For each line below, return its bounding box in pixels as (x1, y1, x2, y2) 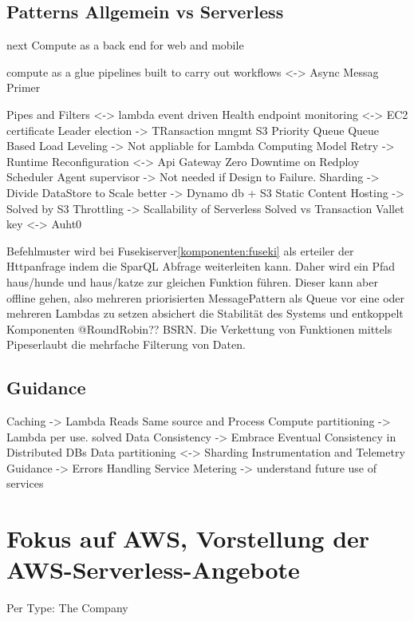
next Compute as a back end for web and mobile (6, 37, 244, 53)
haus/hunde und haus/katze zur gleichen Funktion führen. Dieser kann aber (6, 273, 378, 290)
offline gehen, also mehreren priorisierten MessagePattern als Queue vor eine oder (6, 289, 405, 306)
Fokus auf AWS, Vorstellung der (6, 522, 370, 555)
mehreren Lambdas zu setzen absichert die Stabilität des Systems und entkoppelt (6, 305, 404, 322)
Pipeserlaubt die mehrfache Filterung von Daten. (6, 336, 246, 353)
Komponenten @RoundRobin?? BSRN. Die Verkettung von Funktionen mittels (6, 320, 392, 337)
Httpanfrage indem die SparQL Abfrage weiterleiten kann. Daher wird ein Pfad (6, 258, 395, 275)
